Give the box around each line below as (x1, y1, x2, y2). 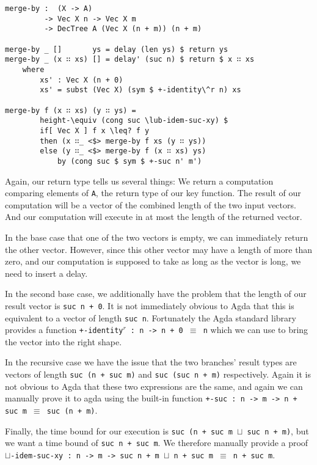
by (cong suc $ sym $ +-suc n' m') (57, 156, 202, 166)
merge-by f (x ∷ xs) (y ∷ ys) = (5, 106, 136, 115)
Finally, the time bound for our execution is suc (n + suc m (5, 424, 233, 437)
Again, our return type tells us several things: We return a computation (5, 174, 274, 187)
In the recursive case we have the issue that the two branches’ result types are (5, 356, 297, 368)
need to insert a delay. (5, 266, 88, 279)
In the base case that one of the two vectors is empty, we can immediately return (5, 230, 308, 243)
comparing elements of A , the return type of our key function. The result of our (5, 186, 301, 199)
